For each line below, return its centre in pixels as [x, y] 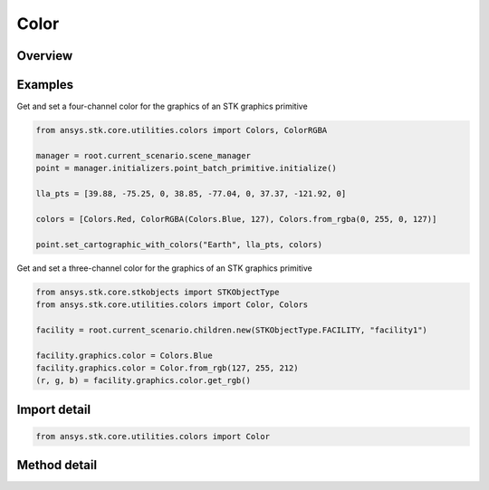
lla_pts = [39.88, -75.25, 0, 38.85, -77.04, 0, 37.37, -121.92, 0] [191, 194]
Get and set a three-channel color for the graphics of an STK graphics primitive [164, 268]
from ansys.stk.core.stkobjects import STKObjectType [158, 292]
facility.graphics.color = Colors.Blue [124, 355]
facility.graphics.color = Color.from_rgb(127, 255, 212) [167, 368]
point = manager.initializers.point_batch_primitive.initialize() [186, 168]
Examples [45, 85]
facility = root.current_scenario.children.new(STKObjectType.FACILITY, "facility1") [231, 330]
